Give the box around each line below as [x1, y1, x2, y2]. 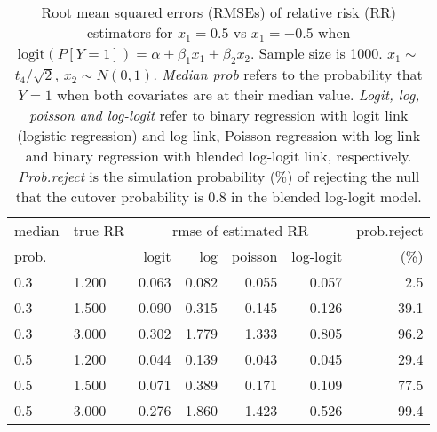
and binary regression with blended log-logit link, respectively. [25, 145, 412, 167]
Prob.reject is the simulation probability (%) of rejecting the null [18, 166, 420, 187]
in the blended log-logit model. [231, 186, 422, 208]
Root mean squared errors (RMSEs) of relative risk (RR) [41, 2, 396, 22]
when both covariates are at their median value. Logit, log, [57, 84, 420, 106]
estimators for [86, 22, 173, 43]
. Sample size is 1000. [250, 43, 383, 63]
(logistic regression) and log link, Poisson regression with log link [17, 125, 421, 146]
